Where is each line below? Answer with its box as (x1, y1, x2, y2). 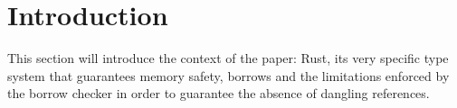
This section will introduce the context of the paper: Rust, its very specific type (7, 49, 449, 67)
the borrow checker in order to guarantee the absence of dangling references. (7, 84, 430, 103)
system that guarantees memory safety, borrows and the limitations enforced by (7, 66, 450, 85)
